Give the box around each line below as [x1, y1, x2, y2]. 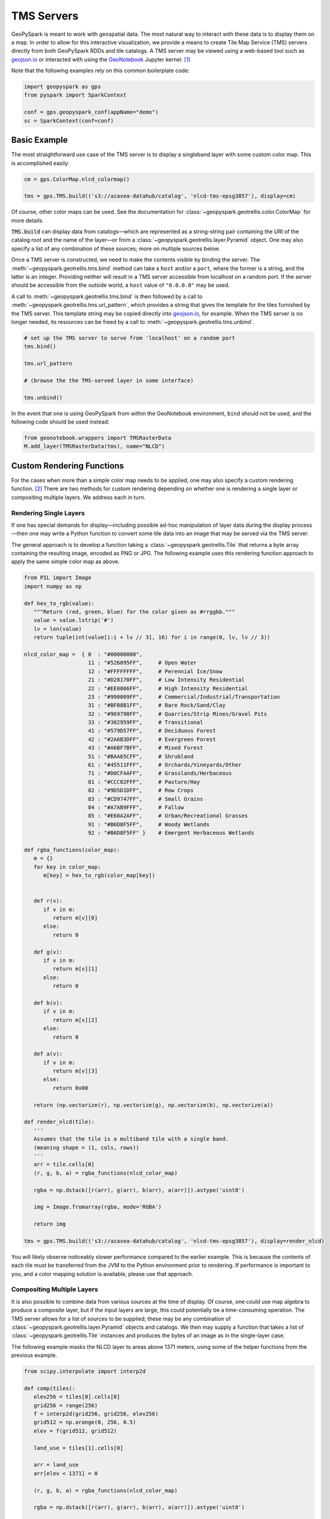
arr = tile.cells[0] [33, 1161, 95, 1168]
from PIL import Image [24, 574, 92, 581]
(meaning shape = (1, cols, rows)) [33, 1144, 140, 1151]
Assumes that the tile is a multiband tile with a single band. [33, 1136, 229, 1142]
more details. [11, 216, 44, 224]
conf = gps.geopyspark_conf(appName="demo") [24, 109, 159, 115]
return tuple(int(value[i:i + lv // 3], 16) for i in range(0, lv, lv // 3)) [33, 634, 271, 641]
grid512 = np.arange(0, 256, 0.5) [33, 1419, 136, 1426]
